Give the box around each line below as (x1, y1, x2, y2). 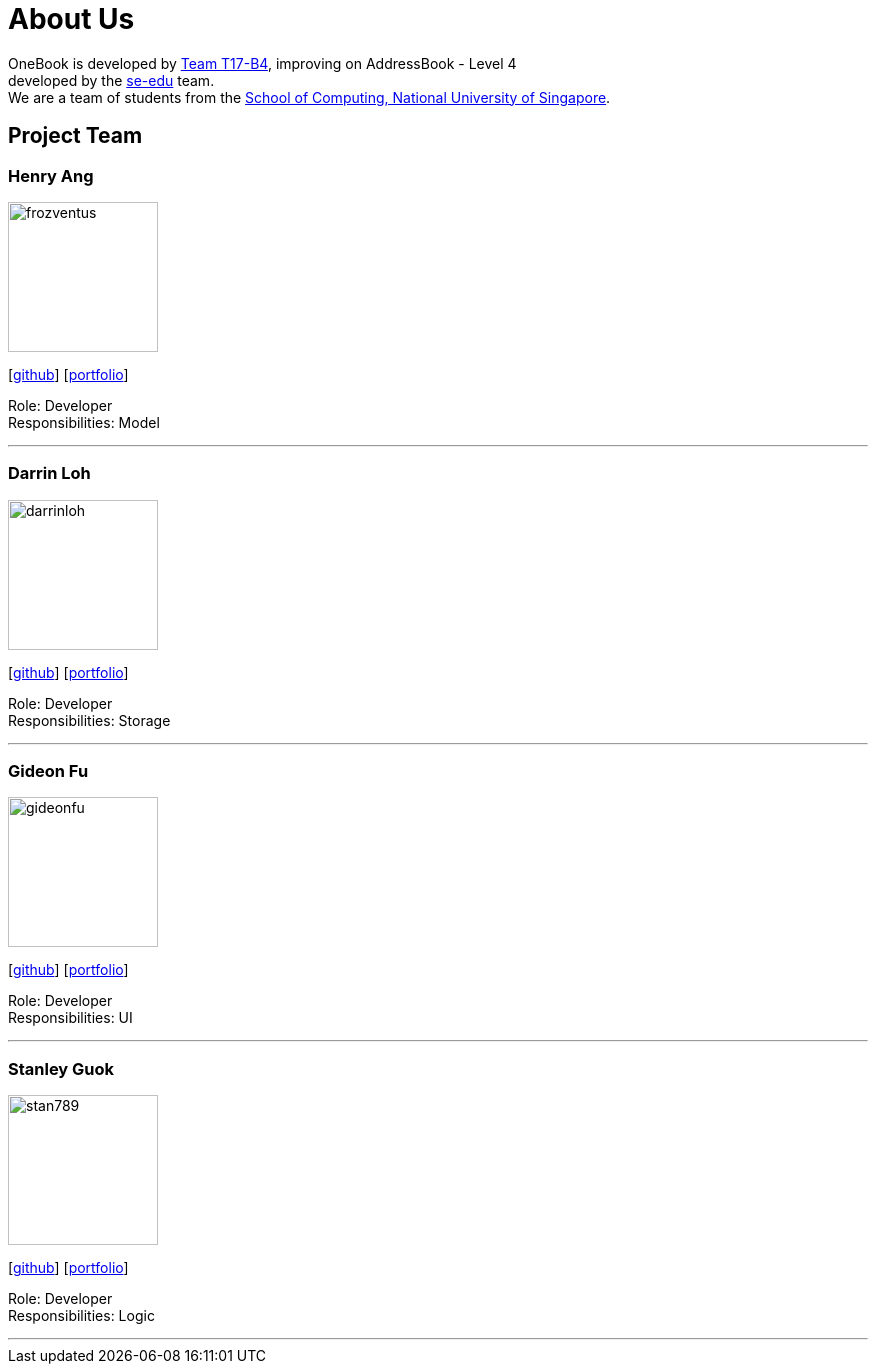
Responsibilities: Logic (8, 1307, 155, 1325)
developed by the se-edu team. (8, 71, 215, 89)
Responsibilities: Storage (8, 711, 171, 729)
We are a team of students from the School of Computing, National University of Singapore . (8, 88, 611, 106)
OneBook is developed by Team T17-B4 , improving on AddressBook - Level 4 (8, 54, 517, 72)
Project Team (8, 123, 143, 149)
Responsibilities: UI (8, 1009, 133, 1027)
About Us (8, 2, 135, 36)
